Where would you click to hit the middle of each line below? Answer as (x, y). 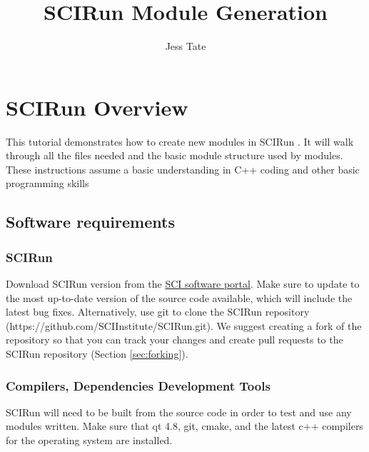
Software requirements (90, 222)
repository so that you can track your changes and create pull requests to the (175, 340)
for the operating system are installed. (89, 440)
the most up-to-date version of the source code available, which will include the (179, 297)
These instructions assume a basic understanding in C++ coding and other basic (183, 169)
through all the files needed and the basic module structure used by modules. (175, 155)
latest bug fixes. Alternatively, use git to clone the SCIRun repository (158, 312)
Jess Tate (186, 46)
